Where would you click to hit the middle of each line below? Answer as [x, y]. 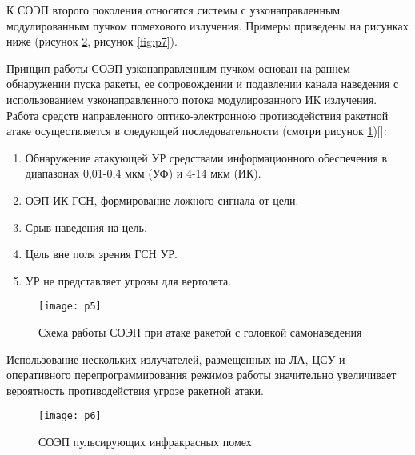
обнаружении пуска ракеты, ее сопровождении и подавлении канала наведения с [203, 84]
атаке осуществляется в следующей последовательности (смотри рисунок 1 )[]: [197, 131]
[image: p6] [70, 416]
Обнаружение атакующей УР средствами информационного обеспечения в [206, 157]
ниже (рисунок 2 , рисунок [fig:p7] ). [92, 41]
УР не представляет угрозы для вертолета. [128, 280]
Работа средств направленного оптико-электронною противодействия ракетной [198, 115]
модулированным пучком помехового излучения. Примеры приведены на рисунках [207, 25]
